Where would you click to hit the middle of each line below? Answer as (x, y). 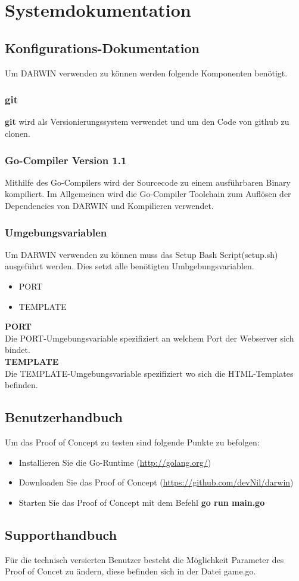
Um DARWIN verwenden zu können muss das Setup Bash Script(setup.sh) (141, 254)
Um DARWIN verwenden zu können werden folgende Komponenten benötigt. (146, 73)
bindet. (18, 350)
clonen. (18, 133)
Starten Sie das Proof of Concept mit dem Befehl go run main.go (142, 502)
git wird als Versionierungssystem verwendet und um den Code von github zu (147, 122)
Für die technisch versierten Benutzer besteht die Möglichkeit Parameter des (144, 559)
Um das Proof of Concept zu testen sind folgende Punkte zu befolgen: (132, 442)
